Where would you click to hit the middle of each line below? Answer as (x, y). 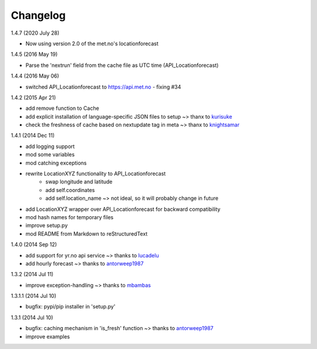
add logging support (50, 146)
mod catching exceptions (56, 163)
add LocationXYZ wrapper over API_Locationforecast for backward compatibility (123, 209)
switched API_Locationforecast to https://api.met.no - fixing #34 (103, 87)
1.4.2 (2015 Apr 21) (33, 98)
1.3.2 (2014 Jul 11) (32, 274)
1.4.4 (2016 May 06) (35, 76)
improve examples (48, 336)
